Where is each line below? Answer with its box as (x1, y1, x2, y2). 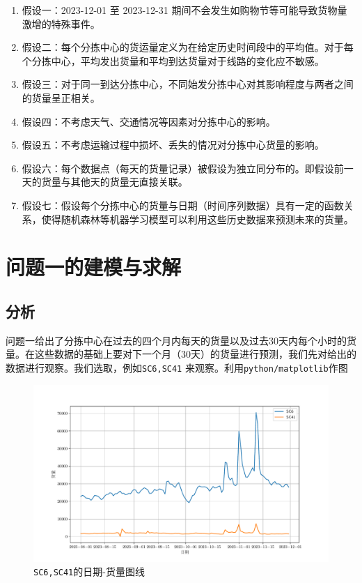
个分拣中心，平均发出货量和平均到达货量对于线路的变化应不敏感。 (22, 53, 324, 68)
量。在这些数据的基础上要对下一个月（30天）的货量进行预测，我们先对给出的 (6, 347, 356, 361)
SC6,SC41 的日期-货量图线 (33, 564, 145, 579)
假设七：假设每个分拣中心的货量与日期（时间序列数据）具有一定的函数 (22, 197, 344, 212)
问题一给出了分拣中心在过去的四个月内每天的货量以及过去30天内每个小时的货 (6, 333, 356, 347)
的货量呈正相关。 (22, 90, 100, 105)
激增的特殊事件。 (22, 16, 100, 31)
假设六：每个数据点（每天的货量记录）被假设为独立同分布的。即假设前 (22, 160, 344, 175)
